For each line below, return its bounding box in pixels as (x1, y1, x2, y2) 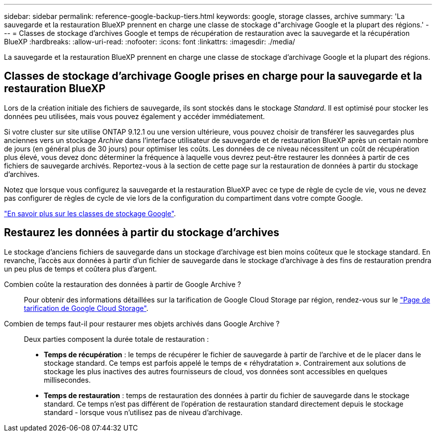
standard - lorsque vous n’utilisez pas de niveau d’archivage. (44, 408, 243, 417)
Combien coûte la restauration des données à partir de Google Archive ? (4, 280, 241, 289)
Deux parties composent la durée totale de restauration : (24, 334, 209, 343)
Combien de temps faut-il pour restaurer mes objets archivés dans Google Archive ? (4, 319, 280, 328)
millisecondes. (44, 375, 91, 384)
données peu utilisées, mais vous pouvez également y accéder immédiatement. (4, 112, 265, 121)
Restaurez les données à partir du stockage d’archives (4, 226, 279, 239)
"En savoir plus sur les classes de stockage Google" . (4, 209, 176, 218)
